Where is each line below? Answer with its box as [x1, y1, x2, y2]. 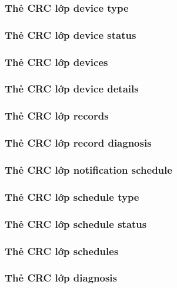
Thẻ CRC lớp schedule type [5, 189, 139, 204]
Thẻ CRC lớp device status [5, 27, 136, 42]
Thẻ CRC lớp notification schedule [5, 162, 172, 177]
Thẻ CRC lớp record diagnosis [5, 135, 152, 150]
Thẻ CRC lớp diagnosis [5, 270, 117, 285]
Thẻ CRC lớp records [5, 108, 109, 123]
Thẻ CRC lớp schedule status [5, 216, 147, 231]
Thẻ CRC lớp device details [5, 81, 139, 96]
